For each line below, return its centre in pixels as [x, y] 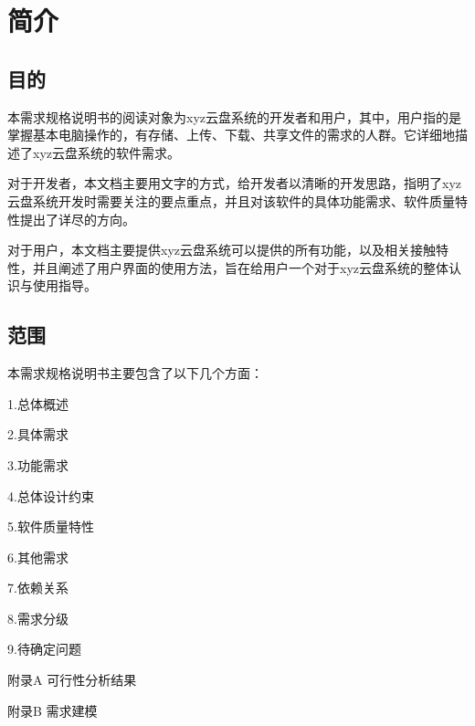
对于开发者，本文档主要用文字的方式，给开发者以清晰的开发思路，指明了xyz [234, 183]
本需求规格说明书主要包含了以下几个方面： [135, 373]
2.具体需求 [38, 434]
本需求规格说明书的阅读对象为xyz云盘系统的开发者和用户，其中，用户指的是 [234, 116]
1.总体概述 [38, 403]
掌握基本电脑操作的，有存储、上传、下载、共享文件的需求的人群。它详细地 [231, 135]
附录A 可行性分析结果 [72, 680]
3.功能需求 [38, 464]
